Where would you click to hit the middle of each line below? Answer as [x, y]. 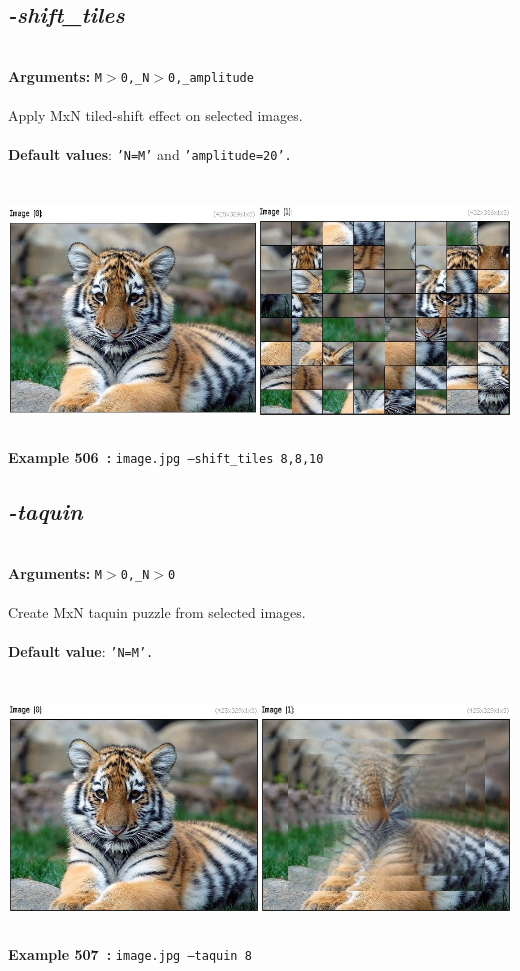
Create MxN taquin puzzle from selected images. [157, 611]
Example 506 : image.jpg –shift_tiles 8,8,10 [166, 457]
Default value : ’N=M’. [81, 650]
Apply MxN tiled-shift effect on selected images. [155, 115]
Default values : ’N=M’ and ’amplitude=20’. [150, 154]
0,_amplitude [210, 77]
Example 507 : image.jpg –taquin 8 [130, 953]
